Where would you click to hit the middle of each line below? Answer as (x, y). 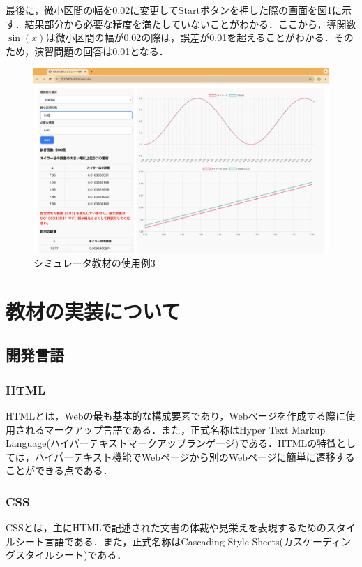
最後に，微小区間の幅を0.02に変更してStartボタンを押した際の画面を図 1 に (174, 10)
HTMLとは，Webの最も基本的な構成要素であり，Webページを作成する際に (176, 415)
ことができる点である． (59, 470)
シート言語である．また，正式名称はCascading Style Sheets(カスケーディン (183, 541)
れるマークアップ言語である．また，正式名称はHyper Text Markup (175, 429)
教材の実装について (93, 310)
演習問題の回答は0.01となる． (101, 51)
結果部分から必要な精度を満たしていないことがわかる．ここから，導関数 (190, 23)
